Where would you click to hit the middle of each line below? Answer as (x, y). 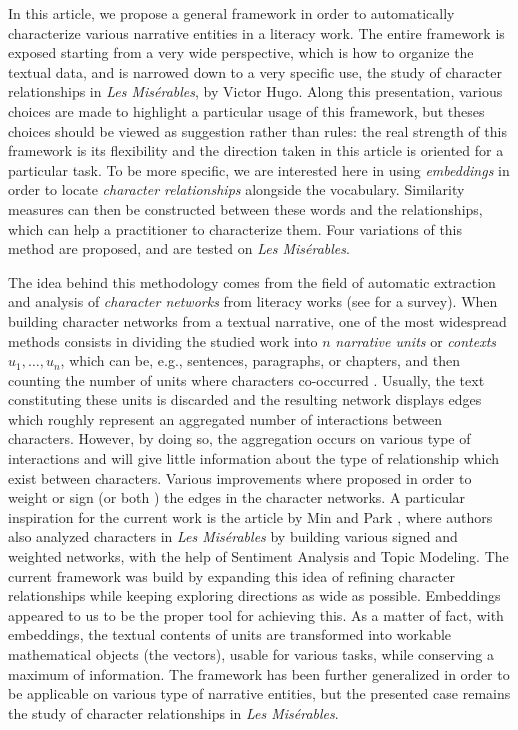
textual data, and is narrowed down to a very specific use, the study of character (255, 71)
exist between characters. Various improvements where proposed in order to (240, 477)
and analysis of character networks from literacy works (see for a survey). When (253, 301)
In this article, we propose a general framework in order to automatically (231, 13)
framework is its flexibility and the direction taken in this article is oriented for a (256, 150)
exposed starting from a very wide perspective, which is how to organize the (241, 52)
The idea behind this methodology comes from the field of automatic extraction (252, 281)
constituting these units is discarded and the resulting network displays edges (245, 399)
